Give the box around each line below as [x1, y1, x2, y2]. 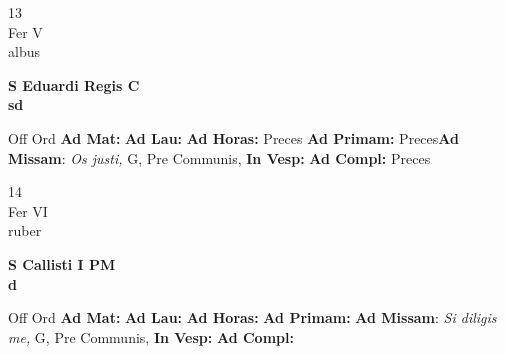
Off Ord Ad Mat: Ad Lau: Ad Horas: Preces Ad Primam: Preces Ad [8, 127, 459, 148]
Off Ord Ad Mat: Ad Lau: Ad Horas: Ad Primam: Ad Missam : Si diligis [8, 307, 497, 328]
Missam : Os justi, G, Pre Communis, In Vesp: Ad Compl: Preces [8, 147, 431, 168]
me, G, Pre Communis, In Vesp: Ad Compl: [8, 326, 294, 347]
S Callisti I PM [8, 253, 116, 274]
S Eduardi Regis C [8, 74, 140, 95]
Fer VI [8, 200, 48, 221]
